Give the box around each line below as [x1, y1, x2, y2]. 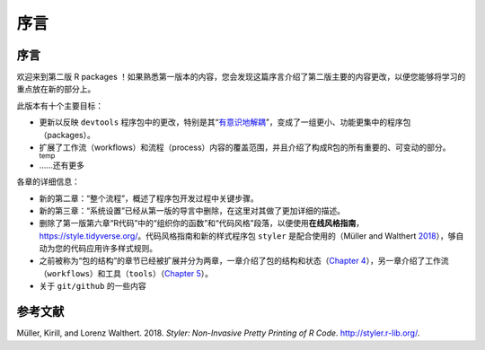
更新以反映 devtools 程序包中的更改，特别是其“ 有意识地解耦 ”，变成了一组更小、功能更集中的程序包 [39, 117, 411, 127]
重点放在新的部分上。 [16, 83, 96, 94]
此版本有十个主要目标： [16, 100, 103, 111]
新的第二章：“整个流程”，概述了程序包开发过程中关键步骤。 [39, 193, 260, 204]
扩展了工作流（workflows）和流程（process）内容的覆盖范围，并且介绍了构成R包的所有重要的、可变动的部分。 [39, 142, 451, 153]
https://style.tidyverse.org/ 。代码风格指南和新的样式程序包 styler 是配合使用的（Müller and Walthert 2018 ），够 [39, 230, 456, 241]
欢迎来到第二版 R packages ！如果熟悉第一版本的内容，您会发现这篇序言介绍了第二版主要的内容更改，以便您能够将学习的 [16, 72, 466, 83]
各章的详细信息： [16, 176, 80, 188]
